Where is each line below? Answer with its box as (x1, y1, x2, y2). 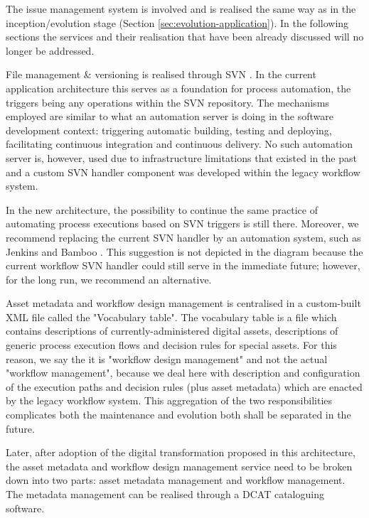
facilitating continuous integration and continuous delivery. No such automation (6, 136, 353, 151)
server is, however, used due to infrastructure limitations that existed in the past (6, 150, 357, 165)
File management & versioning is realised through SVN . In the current (6, 67, 316, 82)
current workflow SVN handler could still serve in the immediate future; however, (6, 258, 360, 273)
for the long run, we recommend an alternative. (6, 271, 212, 286)
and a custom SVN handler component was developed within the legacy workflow (6, 164, 360, 179)
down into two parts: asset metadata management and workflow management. (6, 473, 346, 487)
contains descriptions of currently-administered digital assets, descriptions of (6, 323, 338, 338)
